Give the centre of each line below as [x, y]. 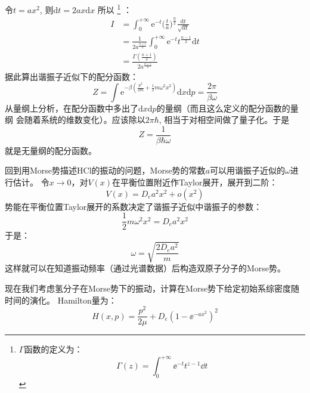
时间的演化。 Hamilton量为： [61, 300]
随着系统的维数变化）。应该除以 [85, 120]
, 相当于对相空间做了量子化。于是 [224, 120]
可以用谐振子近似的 [248, 170]
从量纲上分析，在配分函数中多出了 [72, 108]
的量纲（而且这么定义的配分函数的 [223, 108]
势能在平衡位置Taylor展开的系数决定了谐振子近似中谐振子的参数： [134, 206]
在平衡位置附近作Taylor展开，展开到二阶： [195, 182]
